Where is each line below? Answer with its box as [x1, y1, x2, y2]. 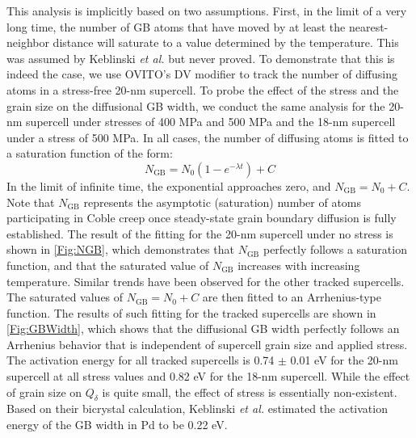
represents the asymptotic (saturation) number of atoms [83, 193, 362, 210]
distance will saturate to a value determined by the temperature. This [53, 34, 399, 51]
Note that [6, 193, 55, 210]
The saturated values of [6, 288, 124, 305]
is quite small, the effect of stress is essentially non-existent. [102, 383, 397, 400]
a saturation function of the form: [6, 145, 173, 162]
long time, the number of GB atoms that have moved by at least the [6, 18, 346, 35]
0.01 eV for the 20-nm [290, 352, 398, 369]
